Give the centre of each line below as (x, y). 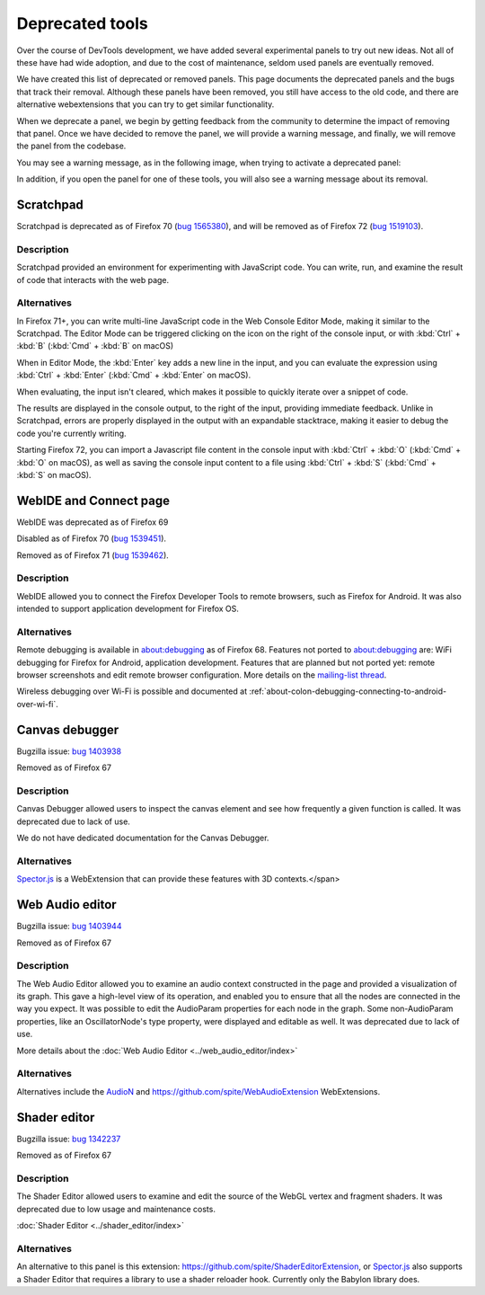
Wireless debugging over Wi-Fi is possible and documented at (132, 691)
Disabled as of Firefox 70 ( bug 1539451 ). (91, 538)
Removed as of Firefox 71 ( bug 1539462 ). (93, 555)
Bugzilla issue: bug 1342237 (69, 1139)
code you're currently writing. (71, 433)
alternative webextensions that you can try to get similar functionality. (145, 104)
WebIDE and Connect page (93, 500)
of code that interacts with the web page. (93, 279)
